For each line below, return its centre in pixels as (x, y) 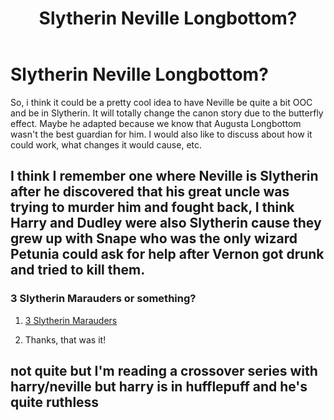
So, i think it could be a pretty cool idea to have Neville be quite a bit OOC (161, 102)
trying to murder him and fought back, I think (152, 207)
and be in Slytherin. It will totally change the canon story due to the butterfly (167, 113)
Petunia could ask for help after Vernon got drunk (167, 254)
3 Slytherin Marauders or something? (103, 299)
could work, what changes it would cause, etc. (106, 144)
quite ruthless (55, 402)
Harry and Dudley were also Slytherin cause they (166, 223)
